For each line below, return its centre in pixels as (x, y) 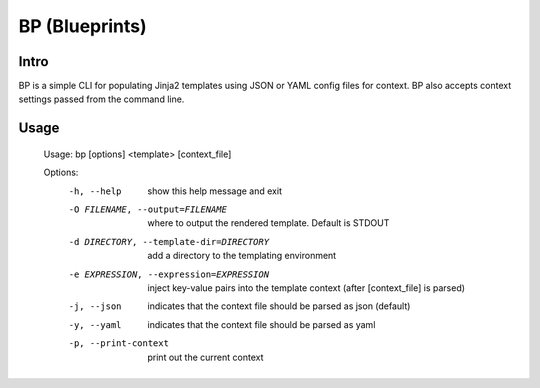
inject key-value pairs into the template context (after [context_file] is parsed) (306, 287)
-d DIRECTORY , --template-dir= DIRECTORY (169, 241)
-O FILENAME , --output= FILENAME (147, 209)
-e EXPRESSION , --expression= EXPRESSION (169, 274)
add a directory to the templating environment (242, 256)
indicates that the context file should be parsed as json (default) (279, 306)
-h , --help (95, 191)
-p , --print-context (119, 343)
